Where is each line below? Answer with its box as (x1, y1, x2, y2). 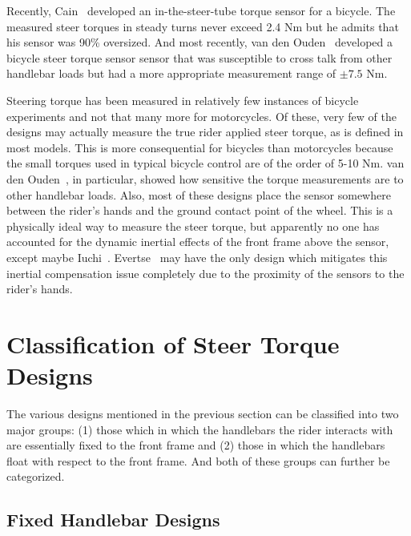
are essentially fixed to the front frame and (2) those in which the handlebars (6, 437, 385, 453)
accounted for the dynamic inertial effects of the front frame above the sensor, (6, 233, 389, 250)
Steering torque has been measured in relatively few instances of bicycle (6, 91, 359, 108)
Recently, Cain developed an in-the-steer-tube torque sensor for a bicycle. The (6, 2, 396, 18)
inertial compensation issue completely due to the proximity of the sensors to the (6, 264, 405, 281)
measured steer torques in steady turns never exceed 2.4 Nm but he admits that (6, 18, 399, 34)
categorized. (6, 468, 65, 485)
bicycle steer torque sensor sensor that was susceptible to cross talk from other (6, 49, 393, 66)
